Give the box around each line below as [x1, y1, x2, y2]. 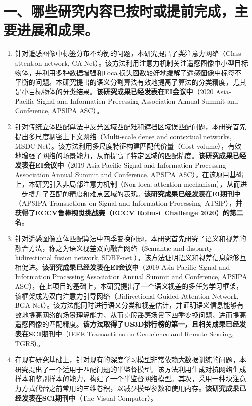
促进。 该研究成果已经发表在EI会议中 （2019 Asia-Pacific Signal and [21, 262, 230, 272]
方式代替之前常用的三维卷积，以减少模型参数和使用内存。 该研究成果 [21, 383, 239, 393]
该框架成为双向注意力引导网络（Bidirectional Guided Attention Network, [15, 290, 239, 300]
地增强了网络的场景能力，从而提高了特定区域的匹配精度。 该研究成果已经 [15, 150, 246, 160]
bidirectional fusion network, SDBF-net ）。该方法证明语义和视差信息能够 [15, 252, 240, 263]
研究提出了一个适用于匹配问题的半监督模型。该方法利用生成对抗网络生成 [15, 364, 246, 374]
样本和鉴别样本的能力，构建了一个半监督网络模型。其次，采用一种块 [15, 373, 233, 384]
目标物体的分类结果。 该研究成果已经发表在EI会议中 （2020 [28, 86, 214, 96]
